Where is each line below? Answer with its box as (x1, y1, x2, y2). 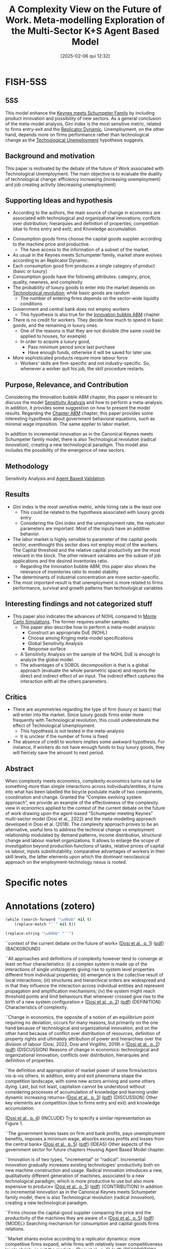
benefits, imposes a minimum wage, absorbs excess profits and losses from (5, 1136, 164, 1142)
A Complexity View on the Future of (9, 4, 162, 15)
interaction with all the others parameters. (20, 678, 108, 684)
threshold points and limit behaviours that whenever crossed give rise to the (5, 993, 164, 999)
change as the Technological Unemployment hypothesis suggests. (5, 137, 145, 143)
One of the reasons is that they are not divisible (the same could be (20, 328, 161, 334)
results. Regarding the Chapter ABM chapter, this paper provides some (5, 410, 153, 416)
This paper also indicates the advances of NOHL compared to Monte (12, 613, 157, 619)
